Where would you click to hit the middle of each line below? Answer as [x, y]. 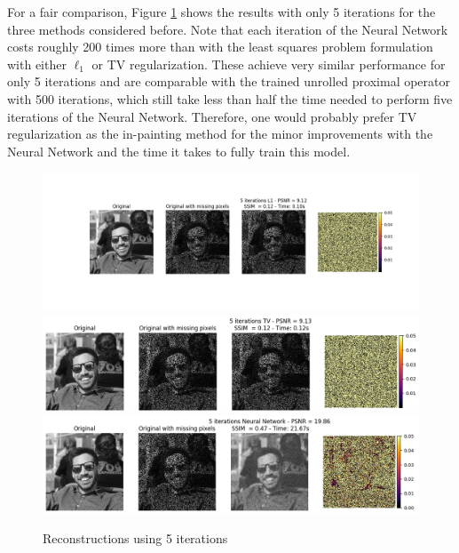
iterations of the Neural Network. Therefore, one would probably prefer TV [212, 116]
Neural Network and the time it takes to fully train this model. [179, 151]
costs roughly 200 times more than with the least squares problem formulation [220, 47]
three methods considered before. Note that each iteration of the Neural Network [228, 29]
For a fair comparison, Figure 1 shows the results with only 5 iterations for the [222, 12]
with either [37, 64]
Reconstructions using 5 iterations [135, 538]
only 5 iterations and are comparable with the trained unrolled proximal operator [229, 81]
